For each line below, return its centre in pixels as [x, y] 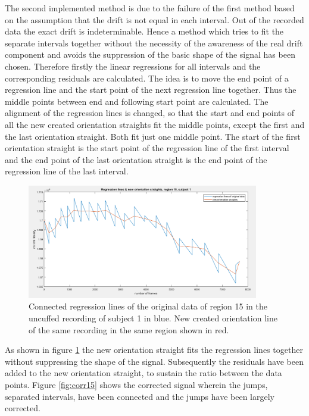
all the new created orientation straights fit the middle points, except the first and [155, 124]
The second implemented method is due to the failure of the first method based [150, 8]
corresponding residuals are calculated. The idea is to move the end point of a [147, 78]
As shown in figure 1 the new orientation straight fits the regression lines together [154, 350]
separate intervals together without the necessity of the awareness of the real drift [154, 43]
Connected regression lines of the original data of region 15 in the [148, 306]
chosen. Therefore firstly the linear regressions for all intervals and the [133, 66]
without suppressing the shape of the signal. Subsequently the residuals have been [154, 361]
